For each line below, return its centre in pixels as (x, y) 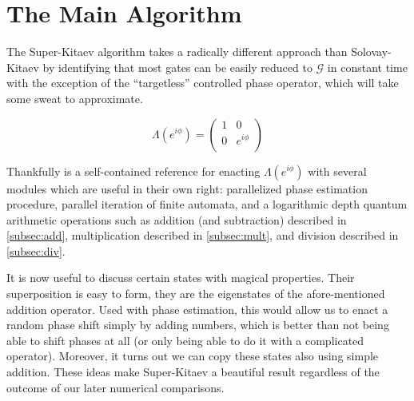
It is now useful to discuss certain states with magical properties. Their (181, 278)
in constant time (367, 67)
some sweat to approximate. (75, 98)
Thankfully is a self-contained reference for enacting (133, 171)
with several (337, 171)
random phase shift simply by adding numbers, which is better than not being (198, 325)
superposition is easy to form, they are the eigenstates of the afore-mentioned (196, 294)
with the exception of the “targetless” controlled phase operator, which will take (203, 83)
